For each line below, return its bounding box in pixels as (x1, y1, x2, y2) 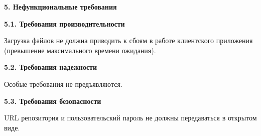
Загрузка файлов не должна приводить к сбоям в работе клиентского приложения (4, 35, 253, 46)
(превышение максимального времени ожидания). (4, 45, 156, 55)
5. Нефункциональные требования (4, 2, 117, 12)
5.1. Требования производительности (4, 18, 125, 29)
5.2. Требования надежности (4, 62, 97, 72)
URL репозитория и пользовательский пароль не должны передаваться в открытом (4, 112, 257, 123)
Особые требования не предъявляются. (4, 78, 122, 89)
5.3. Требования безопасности (4, 95, 101, 106)
